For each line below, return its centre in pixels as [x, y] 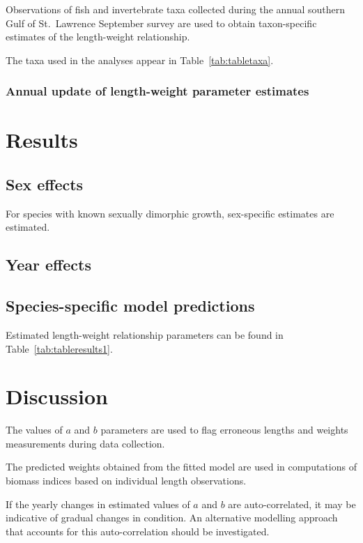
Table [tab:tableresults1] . [59, 348]
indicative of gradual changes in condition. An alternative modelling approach [172, 518]
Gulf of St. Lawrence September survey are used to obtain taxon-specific [161, 23]
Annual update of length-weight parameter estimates [157, 91]
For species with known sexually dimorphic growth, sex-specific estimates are [170, 213]
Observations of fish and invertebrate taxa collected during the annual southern [176, 9]
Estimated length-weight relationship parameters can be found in [145, 334]
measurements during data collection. [85, 443]
